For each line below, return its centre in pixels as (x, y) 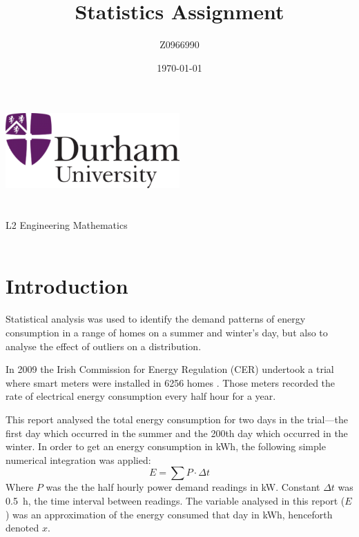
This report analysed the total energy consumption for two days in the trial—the (177, 419)
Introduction (67, 286)
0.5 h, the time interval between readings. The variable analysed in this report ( (175, 500)
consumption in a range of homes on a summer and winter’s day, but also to (167, 332)
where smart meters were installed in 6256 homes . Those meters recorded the (171, 382)
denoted (22, 528)
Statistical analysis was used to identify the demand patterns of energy (156, 319)
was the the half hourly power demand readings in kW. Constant (183, 487)
